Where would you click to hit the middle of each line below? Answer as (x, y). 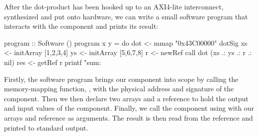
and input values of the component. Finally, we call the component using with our (129, 108)
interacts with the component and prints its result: (81, 26)
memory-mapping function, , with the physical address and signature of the (119, 89)
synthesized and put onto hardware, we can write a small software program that (126, 16)
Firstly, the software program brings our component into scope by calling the (121, 79)
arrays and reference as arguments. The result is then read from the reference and (129, 117)
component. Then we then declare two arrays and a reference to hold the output (126, 98)
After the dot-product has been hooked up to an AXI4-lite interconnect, (114, 6)
